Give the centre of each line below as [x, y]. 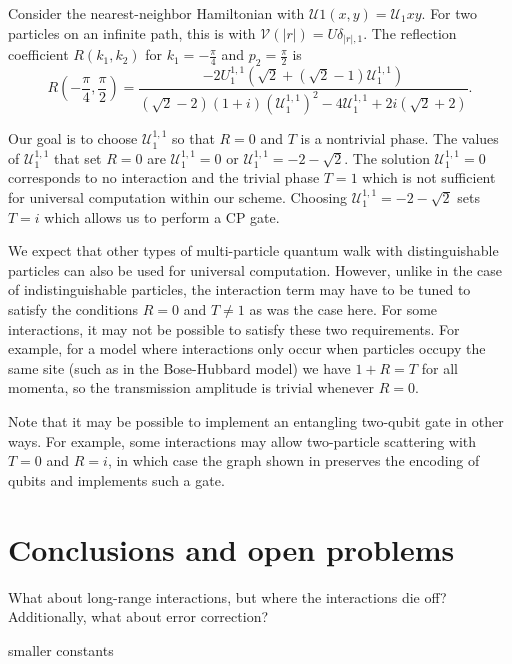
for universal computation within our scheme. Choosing [178, 197]
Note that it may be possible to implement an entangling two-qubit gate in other [256, 421]
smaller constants [61, 649]
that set [78, 157]
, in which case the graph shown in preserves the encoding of [293, 460]
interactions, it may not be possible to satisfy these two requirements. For [234, 328]
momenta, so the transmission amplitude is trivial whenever [191, 387]
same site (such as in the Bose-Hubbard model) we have [179, 367]
